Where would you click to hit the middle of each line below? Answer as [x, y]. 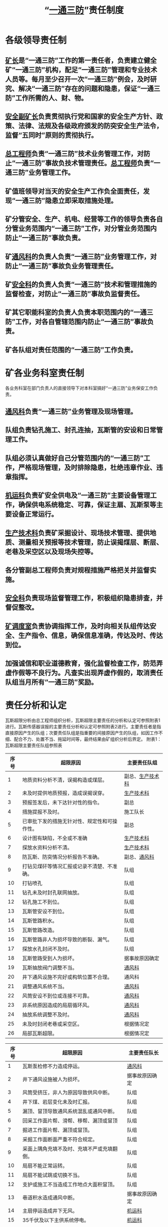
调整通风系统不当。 [45, 987]
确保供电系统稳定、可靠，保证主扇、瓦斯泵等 [87, 505]
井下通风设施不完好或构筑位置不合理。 [67, 977]
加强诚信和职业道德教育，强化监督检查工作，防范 [81, 664]
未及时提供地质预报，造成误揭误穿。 [65, 793]
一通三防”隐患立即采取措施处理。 [66, 200]
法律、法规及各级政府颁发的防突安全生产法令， [90, 126]
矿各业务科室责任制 [45, 373]
